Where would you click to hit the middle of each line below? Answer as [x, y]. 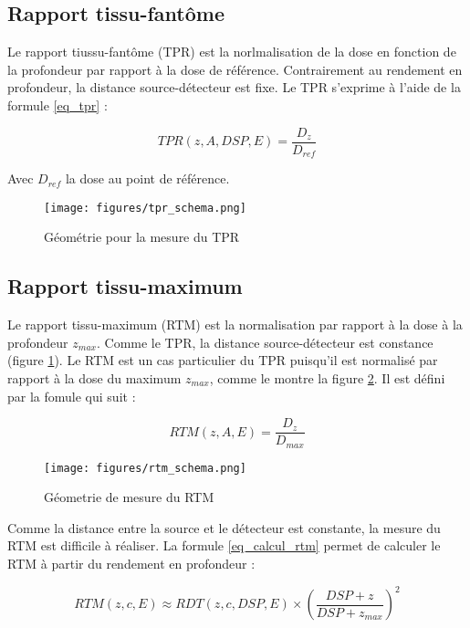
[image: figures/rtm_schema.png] [145, 468]
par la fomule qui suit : [72, 396]
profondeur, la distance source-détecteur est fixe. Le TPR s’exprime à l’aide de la [234, 87]
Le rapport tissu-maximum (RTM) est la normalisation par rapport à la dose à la [235, 324]
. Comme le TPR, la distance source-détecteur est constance [265, 342]
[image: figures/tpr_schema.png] [145, 208]
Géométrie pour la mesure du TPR [142, 237]
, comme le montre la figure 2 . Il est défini [327, 377]
